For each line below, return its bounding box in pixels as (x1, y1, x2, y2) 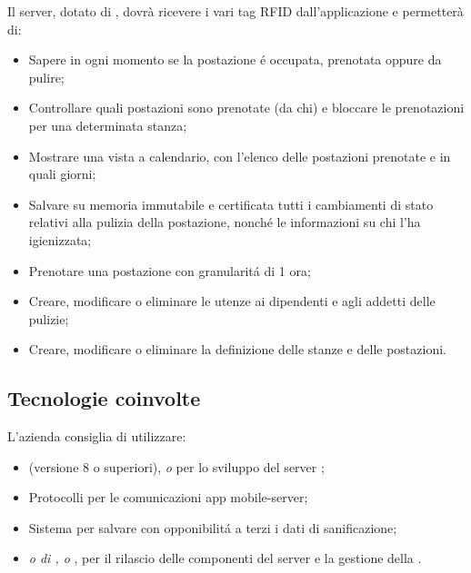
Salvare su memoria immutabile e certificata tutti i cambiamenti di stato (28, 194, 434, 213)
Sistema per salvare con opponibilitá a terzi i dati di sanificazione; (28, 518, 397, 537)
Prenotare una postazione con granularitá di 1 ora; (28, 261, 311, 280)
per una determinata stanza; (28, 115, 187, 134)
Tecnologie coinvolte (7, 384, 201, 412)
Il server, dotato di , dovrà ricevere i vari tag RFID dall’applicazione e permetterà (7, 2, 464, 20)
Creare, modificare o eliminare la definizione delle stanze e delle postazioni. (28, 340, 446, 359)
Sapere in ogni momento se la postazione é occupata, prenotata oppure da (28, 50, 442, 69)
